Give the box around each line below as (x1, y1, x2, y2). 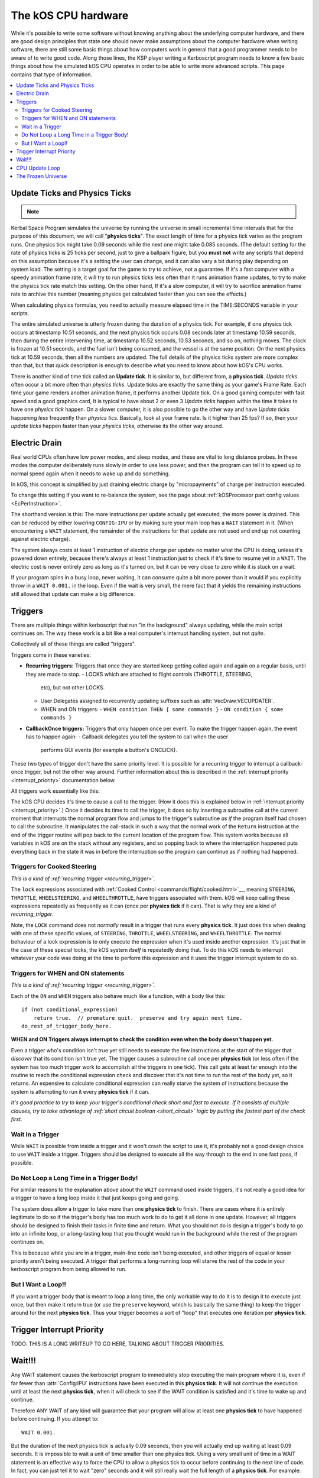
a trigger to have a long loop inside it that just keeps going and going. (11, 1194, 180, 1201)
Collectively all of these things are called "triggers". (11, 640, 136, 647)
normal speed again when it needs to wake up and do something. (11, 470, 171, 477)
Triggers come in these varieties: (11, 651, 92, 659)
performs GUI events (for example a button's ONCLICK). (40, 747, 177, 754)
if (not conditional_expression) (21, 1006, 118, 1013)
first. (11, 1115, 22, 1123)
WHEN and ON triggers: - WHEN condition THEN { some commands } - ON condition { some (40, 705, 284, 712)
